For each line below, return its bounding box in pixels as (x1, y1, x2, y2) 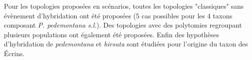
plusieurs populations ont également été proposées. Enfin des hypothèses (4, 29, 219, 39)
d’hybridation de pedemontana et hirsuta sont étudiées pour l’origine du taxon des (4, 39, 248, 49)
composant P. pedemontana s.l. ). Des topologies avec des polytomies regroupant (4, 20, 242, 30)
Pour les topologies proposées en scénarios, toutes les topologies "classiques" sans (4, 1, 244, 11)
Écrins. (4, 48, 25, 58)
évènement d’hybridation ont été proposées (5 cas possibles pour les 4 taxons (4, 10, 233, 20)
